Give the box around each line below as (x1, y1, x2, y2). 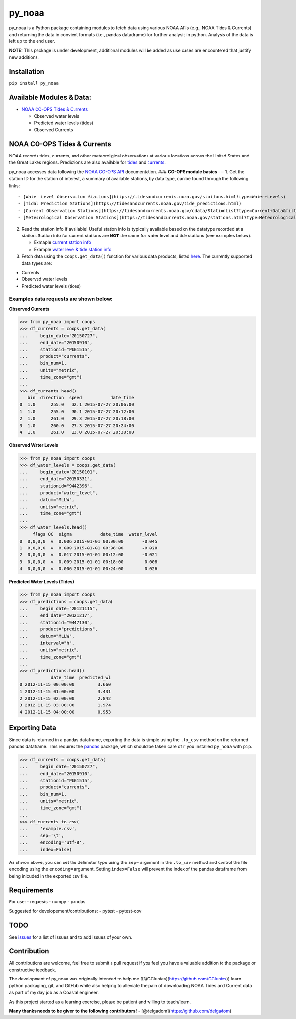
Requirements (9, 886, 54, 895)
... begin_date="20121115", (19, 605, 98, 611)
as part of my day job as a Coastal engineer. (9, 990, 99, 996)
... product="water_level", (19, 490, 98, 496)
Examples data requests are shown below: (9, 295, 113, 302)
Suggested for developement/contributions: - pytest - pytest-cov (9, 908, 142, 914)
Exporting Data (9, 724, 57, 732)
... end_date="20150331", (19, 476, 93, 482)
